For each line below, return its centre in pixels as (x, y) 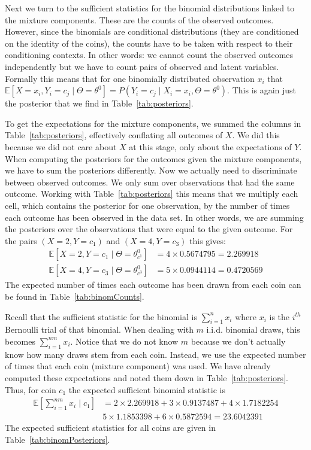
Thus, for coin (31, 389)
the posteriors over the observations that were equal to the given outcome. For (149, 229)
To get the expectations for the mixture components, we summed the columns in (153, 123)
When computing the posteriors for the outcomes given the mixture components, (153, 158)
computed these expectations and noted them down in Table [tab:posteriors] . (147, 377)
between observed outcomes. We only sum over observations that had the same (150, 182)
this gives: (208, 240)
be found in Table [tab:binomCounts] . (75, 296)
